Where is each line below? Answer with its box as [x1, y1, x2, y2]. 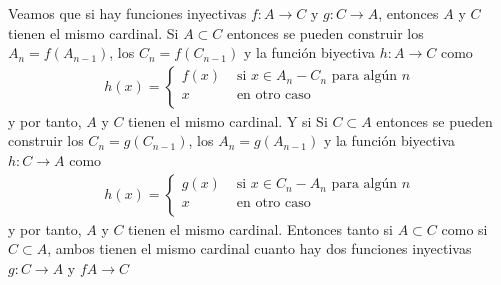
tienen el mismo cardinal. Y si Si [128, 110, 328, 131]
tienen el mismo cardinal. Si [8, 22, 179, 43]
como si [441, 218, 488, 239]
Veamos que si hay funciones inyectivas [8, 3, 247, 23]
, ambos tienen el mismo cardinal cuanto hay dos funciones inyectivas [47, 238, 472, 259]
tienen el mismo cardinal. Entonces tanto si [128, 218, 394, 239]
